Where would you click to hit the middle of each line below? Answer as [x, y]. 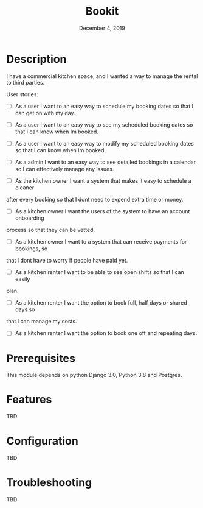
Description [36, 59]
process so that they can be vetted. [51, 230]
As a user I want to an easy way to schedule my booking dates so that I [104, 106]
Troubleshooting [49, 483]
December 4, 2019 [102, 28]
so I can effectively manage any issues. [64, 169]
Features [29, 400]
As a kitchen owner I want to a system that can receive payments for [101, 242]
